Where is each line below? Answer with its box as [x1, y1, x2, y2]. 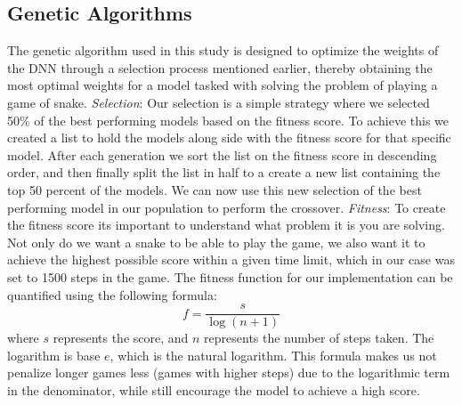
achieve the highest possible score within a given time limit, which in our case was [7, 250, 455, 269]
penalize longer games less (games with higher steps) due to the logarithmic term [7, 363, 450, 382]
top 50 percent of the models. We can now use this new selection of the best [7, 180, 422, 198]
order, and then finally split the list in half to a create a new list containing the [7, 163, 441, 182]
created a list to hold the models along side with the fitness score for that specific [7, 128, 451, 147]
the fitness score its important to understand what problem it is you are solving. [7, 215, 445, 234]
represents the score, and [53, 328, 189, 347]
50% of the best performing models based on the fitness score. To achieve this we [7, 110, 450, 129]
